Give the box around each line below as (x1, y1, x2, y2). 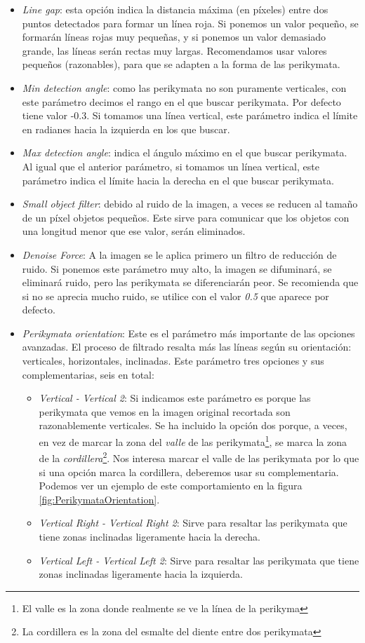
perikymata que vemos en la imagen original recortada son (39, 404, 291, 419)
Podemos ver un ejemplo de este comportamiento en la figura (39, 478, 303, 493)
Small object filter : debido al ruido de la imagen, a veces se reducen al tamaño (22, 196, 358, 211)
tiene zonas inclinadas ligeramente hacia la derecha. (39, 529, 260, 543)
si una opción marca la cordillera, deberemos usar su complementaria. (39, 464, 339, 479)
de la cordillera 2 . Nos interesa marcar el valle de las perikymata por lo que (39, 449, 359, 465)
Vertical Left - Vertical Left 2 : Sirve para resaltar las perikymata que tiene (39, 553, 359, 567)
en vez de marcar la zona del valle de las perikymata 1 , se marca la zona (39, 433, 347, 449)
